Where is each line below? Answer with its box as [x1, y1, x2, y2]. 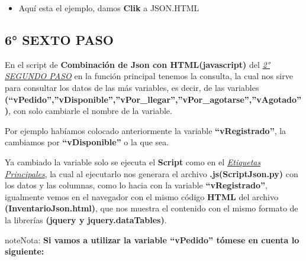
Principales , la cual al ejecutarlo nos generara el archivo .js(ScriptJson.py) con [5, 167, 298, 180]
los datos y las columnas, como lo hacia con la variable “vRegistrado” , [5, 179, 268, 191]
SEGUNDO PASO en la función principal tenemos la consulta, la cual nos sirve [5, 70, 293, 82]
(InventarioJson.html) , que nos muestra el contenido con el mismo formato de [5, 202, 298, 214]
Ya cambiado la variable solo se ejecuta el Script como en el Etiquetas [5, 155, 261, 168]
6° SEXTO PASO [5, 30, 114, 48]
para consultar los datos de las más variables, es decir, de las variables [5, 81, 259, 93]
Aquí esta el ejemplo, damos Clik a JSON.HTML [18, 2, 199, 14]
